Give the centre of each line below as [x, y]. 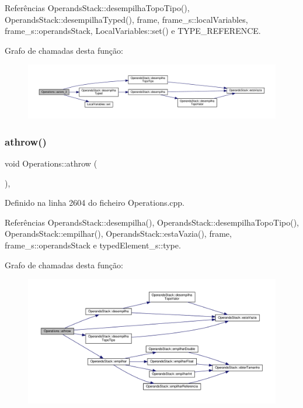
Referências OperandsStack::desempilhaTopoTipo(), [97, 8]
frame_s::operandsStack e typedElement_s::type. [93, 245]
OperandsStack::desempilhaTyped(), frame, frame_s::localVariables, [126, 19]
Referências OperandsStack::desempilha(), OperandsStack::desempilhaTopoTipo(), [152, 222]
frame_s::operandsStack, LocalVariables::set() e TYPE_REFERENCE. [133, 31]
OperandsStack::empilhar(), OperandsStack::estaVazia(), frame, [118, 234]
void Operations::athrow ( [51, 163]
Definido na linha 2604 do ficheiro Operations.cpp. [95, 203]
